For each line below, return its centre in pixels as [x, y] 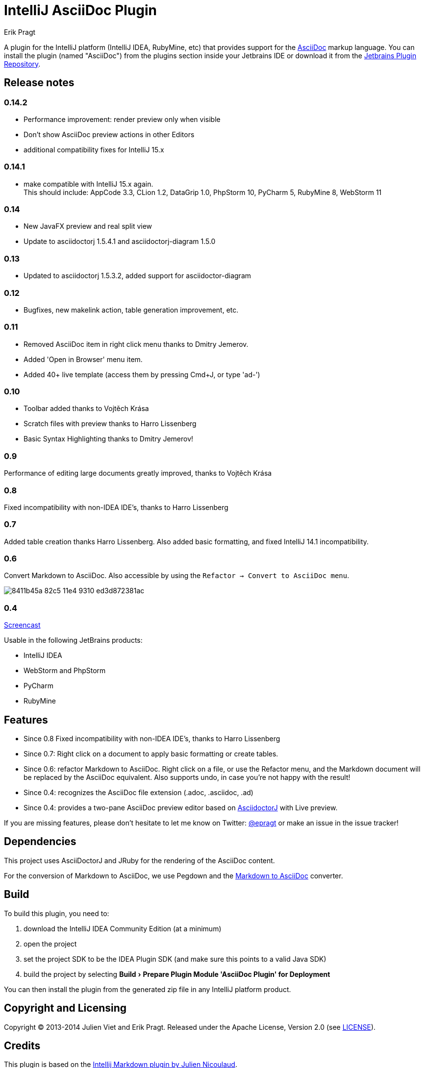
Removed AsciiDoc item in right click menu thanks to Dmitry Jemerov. [136, 344]
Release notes [39, 83]
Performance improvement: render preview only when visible [122, 119]
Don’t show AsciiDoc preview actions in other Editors [109, 134]
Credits [22, 1046]
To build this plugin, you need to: [57, 913]
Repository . [22, 64]
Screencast [22, 625]
